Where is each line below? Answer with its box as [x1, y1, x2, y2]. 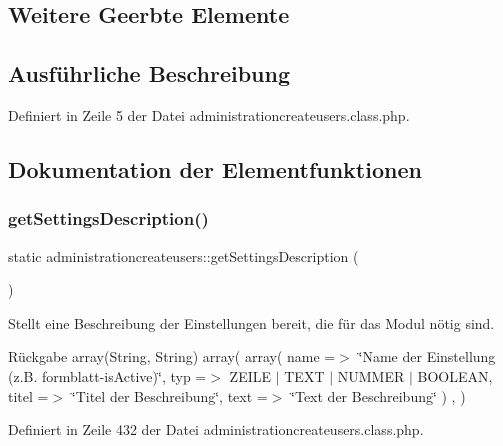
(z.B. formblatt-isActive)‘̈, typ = [8, 365, 207, 386]
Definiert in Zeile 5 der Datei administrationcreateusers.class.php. [8, 104, 410, 125]
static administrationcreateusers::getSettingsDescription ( [8, 245, 359, 266]
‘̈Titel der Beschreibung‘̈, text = [71, 385, 268, 406]
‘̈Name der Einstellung [358, 346, 496, 367]
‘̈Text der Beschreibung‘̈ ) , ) [291, 385, 466, 406]
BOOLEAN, [417, 365, 493, 386]
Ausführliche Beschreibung [8, 58, 290, 89]
